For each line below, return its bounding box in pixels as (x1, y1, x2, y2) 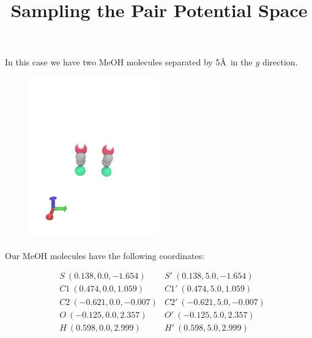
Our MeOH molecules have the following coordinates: (5, 249, 205, 262)
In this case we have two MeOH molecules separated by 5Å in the (5, 56, 253, 68)
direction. (262, 56, 298, 68)
